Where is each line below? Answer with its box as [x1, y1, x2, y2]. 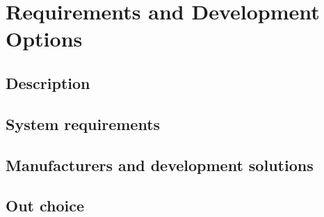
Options [6, 24, 83, 53]
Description [6, 72, 90, 93]
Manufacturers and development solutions [6, 154, 314, 175]
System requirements [6, 113, 161, 134]
